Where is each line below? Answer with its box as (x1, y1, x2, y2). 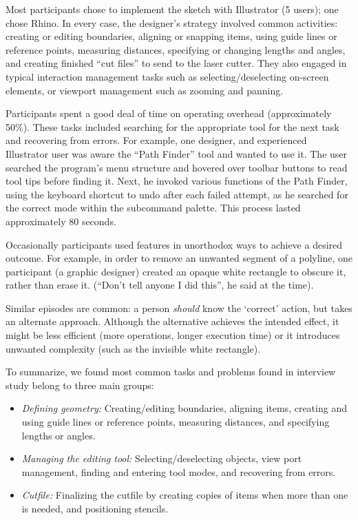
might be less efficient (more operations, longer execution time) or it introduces (6, 328, 340, 342)
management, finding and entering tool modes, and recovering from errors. (21, 464, 336, 479)
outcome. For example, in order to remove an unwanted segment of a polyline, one (6, 251, 353, 265)
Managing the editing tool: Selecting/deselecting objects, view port (21, 451, 302, 466)
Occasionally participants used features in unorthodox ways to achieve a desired (6, 237, 343, 251)
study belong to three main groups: (6, 377, 154, 392)
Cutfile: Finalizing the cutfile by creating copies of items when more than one (21, 488, 348, 502)
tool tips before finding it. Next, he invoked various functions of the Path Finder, (6, 174, 348, 188)
